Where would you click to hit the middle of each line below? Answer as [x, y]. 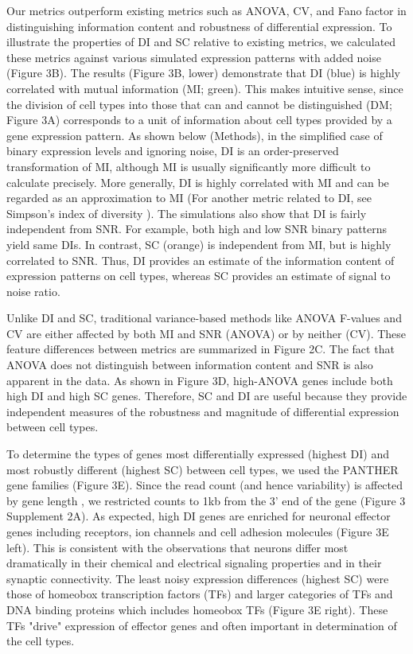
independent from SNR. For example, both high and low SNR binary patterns [197, 229]
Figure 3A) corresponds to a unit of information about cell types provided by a [199, 120]
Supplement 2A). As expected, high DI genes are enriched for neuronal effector [199, 516]
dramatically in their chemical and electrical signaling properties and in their [194, 563]
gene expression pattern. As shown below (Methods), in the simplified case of [195, 135]
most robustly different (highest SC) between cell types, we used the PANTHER [203, 469]
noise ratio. [33, 291]
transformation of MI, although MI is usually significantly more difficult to [189, 166]
